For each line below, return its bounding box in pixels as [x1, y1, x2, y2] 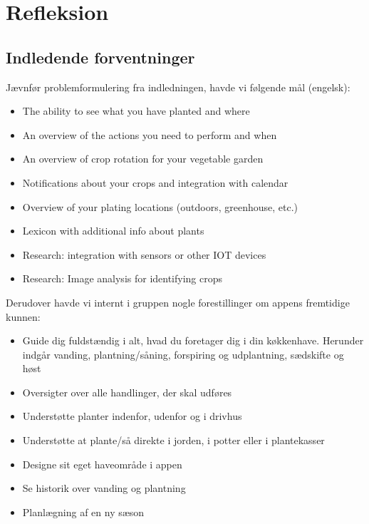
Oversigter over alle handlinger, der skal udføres [22, 384, 232, 399]
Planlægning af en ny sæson [22, 504, 145, 519]
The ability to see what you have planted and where [22, 103, 250, 118]
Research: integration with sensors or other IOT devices [22, 247, 266, 262]
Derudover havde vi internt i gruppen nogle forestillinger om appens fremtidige [6, 294, 350, 309]
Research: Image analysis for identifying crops [22, 271, 223, 286]
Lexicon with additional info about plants [22, 223, 204, 238]
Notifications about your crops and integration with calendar [22, 175, 289, 190]
